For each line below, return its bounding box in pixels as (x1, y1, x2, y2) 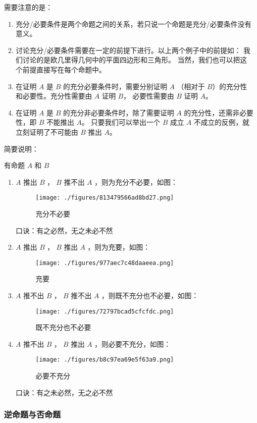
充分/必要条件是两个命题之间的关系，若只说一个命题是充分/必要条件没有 (15, 18, 252, 29)
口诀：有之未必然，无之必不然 (15, 387, 113, 397)
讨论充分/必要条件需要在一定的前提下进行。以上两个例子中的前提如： (15, 45, 241, 55)
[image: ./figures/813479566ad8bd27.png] (35, 194, 174, 202)
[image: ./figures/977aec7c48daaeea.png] (35, 259, 174, 266)
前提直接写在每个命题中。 (22, 64, 106, 74)
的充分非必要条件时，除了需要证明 (63, 107, 174, 117)
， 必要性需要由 (123, 91, 174, 101)
